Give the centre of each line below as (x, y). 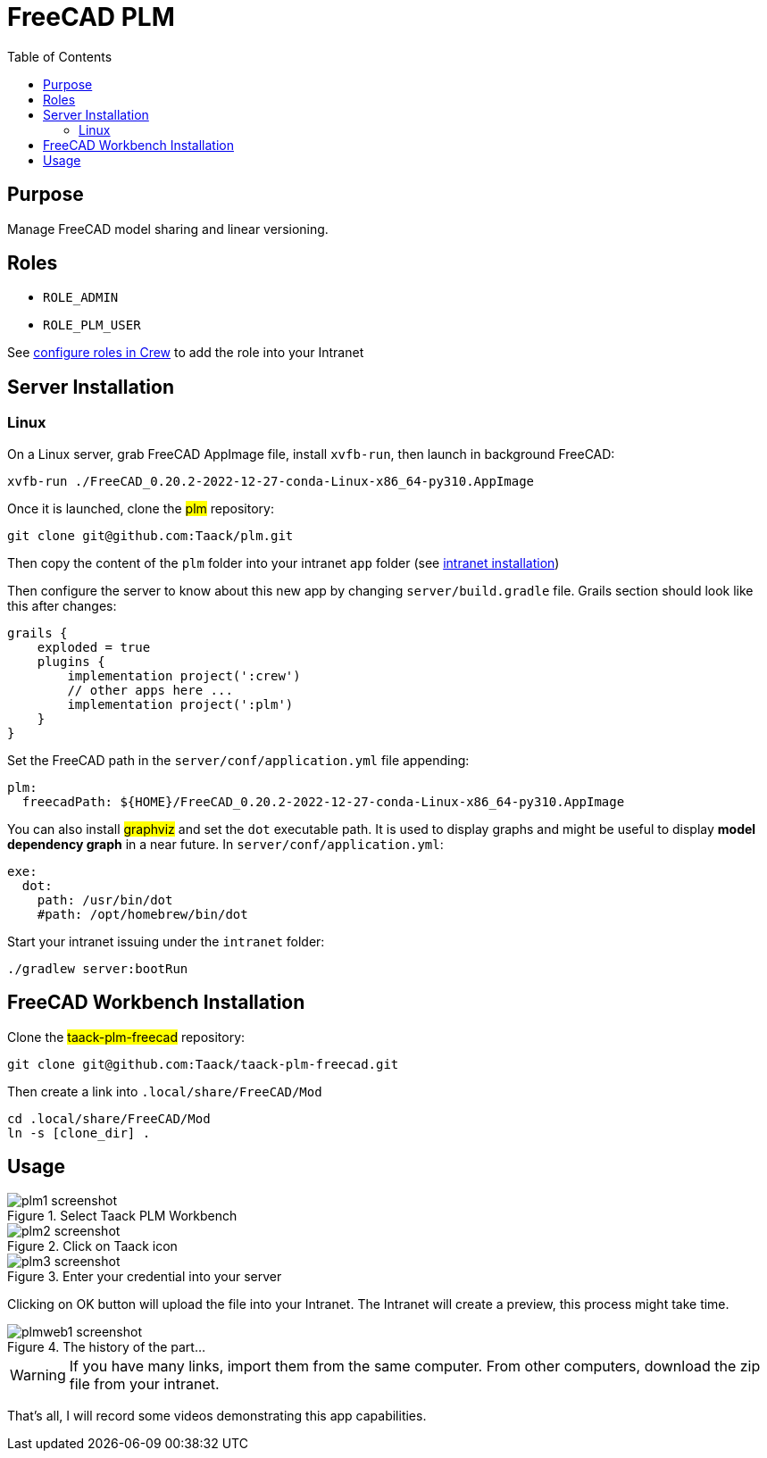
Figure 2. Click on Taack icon (92, 1246)
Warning (38, 1375)
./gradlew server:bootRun (98, 968)
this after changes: (62, 605)
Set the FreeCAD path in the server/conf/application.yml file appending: (238, 760)
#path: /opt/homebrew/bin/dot (142, 914)
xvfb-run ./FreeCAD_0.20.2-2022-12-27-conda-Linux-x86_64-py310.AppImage (271, 481)
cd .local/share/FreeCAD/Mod (109, 1118)
